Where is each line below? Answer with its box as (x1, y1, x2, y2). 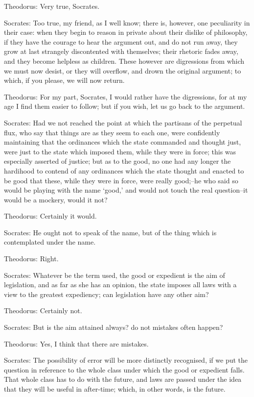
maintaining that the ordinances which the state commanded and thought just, (4, 137, 241, 147)
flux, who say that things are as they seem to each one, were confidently (4, 127, 220, 137)
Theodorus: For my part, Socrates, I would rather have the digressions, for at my (4, 91, 247, 101)
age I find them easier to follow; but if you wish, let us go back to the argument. (4, 101, 245, 111)
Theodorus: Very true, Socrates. (4, 1, 100, 11)
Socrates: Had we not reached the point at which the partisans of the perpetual (4, 117, 242, 127)
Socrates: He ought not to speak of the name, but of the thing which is (4, 227, 217, 237)
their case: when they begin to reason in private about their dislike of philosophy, (4, 27, 248, 37)
